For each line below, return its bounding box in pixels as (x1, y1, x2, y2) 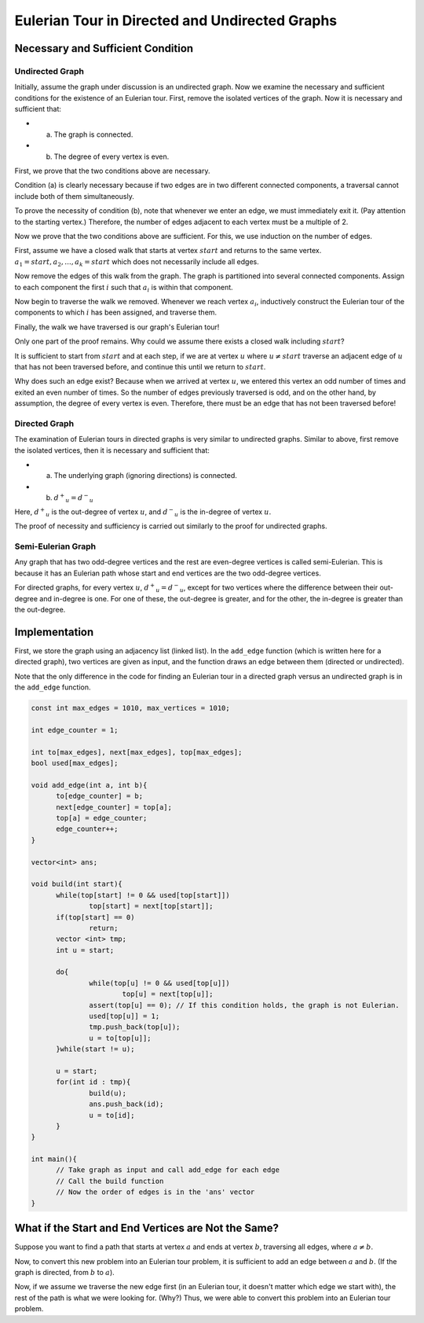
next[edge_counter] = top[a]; (56, 803, 173, 811)
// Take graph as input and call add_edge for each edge (56, 1166, 280, 1174)
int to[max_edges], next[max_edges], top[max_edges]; (31, 748, 243, 756)
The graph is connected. (53, 130, 133, 139)
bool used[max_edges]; (31, 759, 119, 768)
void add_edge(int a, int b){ (31, 781, 148, 789)
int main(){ (31, 1155, 78, 1163)
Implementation (14, 625, 94, 638)
